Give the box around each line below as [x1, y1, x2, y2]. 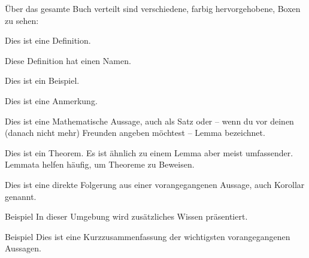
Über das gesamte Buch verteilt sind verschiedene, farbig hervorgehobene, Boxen [5, 2, 301, 14]
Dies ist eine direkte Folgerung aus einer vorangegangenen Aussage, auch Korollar [5, 178, 305, 190]
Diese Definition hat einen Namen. [5, 54, 131, 66]
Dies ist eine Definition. [5, 34, 91, 47]
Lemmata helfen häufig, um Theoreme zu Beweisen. [5, 158, 195, 171]
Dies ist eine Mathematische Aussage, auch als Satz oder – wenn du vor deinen [5, 114, 294, 127]
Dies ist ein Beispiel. [5, 74, 80, 87]
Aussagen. [5, 242, 41, 254]
